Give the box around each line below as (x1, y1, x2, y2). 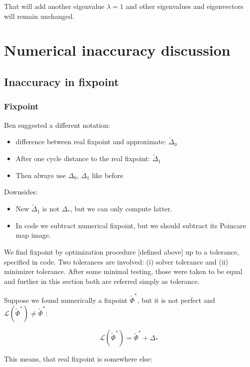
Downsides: (4, 186, 38, 197)
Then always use (15, 170, 66, 180)
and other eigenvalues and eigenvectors (125, 1, 244, 11)
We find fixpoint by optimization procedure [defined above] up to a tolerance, (4, 246, 239, 257)
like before (92, 170, 124, 180)
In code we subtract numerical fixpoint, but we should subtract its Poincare (15, 220, 246, 230)
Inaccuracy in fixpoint (4, 74, 119, 89)
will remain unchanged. (4, 10, 75, 21)
